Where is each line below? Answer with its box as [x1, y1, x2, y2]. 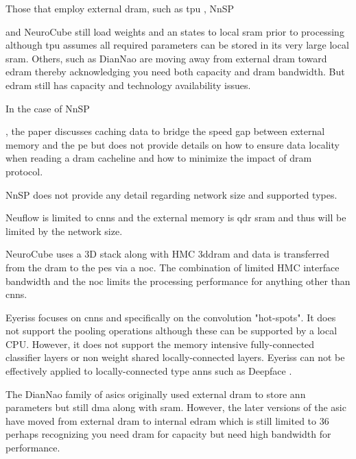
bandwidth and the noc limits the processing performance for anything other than [5, 273, 351, 288]
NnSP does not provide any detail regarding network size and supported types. [5, 187, 337, 201]
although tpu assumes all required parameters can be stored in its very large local [5, 38, 349, 52]
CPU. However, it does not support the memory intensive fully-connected [5, 336, 315, 351]
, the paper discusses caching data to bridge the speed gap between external [5, 124, 325, 138]
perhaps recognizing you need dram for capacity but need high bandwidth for [5, 427, 331, 441]
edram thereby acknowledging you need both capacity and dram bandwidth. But [5, 64, 345, 79]
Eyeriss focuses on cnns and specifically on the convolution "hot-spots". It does [5, 310, 336, 324]
